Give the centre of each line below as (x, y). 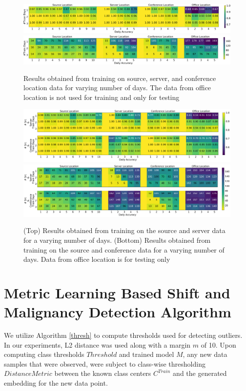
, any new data (205, 354)
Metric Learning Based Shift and (117, 292)
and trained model (146, 354)
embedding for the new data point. (56, 383)
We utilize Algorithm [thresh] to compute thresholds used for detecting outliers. (123, 335)
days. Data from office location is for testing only (97, 259)
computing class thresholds (44, 354)
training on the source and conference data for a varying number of (124, 249)
